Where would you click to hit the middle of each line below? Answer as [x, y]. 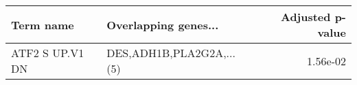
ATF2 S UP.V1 [48, 53]
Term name [43, 24]
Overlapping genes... [163, 24]
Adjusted [306, 17]
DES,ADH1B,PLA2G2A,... [171, 53]
